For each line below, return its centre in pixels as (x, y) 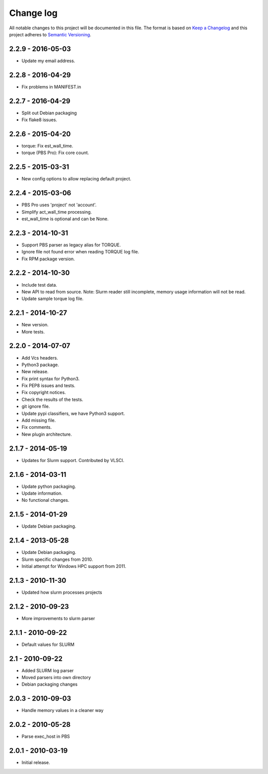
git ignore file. (36, 406)
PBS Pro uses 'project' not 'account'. (59, 205)
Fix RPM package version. (48, 259)
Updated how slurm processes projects (62, 592)
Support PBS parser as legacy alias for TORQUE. (71, 245)
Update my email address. (48, 61)
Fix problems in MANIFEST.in (51, 86)
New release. (35, 372)
